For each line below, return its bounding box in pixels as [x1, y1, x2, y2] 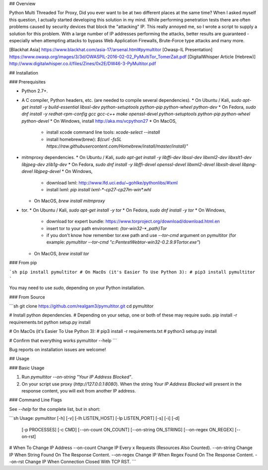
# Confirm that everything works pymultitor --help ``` [9, 337, 117, 343]
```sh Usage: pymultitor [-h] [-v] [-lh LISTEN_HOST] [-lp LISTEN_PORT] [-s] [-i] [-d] [9, 415, 180, 421]
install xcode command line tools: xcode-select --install [46, 129, 160, 135]
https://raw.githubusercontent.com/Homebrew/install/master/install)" [46, 143, 189, 149]
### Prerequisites [9, 78, 46, 84]
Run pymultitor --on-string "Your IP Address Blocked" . [21, 374, 133, 380]
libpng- [241, 161, 257, 167]
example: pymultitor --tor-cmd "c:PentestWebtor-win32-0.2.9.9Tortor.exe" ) [46, 239, 201, 245]
